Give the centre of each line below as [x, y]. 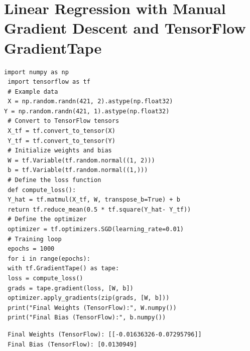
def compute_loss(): [42, 190]
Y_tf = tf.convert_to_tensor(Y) [61, 141]
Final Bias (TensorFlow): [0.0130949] [72, 344]
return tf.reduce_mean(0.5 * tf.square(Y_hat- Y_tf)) [99, 209]
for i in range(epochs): [49, 258]
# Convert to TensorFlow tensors [64, 121]
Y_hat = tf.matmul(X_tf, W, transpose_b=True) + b [94, 200]
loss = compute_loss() [45, 278]
